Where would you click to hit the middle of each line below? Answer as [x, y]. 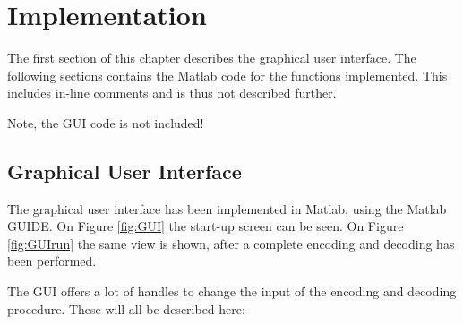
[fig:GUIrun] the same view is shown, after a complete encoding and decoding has [231, 243]
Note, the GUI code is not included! [106, 122]
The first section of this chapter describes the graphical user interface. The [212, 58]
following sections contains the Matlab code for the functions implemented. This [227, 75]
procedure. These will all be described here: [126, 308]
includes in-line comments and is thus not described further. [172, 93]
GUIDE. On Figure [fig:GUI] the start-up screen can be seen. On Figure [206, 226]
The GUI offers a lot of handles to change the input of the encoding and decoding [232, 291]
